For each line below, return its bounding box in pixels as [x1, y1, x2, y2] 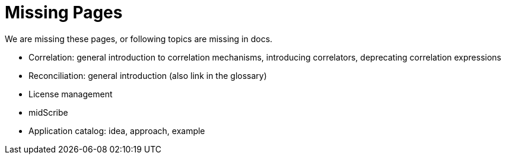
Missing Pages [5, 2, 123, 23]
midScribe [28, 107, 68, 117]
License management [28, 88, 113, 99]
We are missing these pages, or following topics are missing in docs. [5, 33, 273, 44]
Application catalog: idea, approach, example [28, 125, 205, 136]
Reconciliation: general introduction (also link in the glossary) [28, 70, 267, 81]
